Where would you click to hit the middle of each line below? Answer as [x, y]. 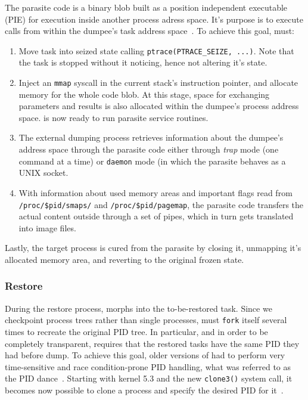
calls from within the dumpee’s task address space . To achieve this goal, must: [150, 31]
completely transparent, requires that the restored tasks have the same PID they [152, 343]
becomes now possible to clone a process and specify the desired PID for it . [144, 390]
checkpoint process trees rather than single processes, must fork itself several [146, 320]
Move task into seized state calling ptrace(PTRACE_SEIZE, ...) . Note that [156, 50]
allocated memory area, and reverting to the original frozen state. [125, 259]
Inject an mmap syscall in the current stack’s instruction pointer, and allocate [158, 83]
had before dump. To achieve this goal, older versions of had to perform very [145, 355]
